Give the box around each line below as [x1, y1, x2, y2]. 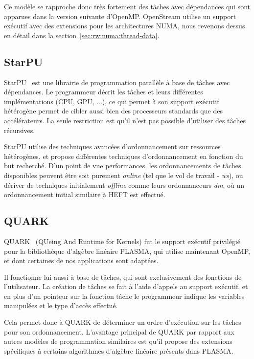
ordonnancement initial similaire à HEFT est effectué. [4, 189, 165, 200]
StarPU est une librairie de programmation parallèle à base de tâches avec [4, 77, 230, 87]
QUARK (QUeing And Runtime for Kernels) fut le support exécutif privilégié [4, 236, 240, 246]
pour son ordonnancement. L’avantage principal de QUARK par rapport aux [4, 326, 234, 337]
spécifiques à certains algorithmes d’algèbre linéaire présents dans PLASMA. [4, 345, 233, 356]
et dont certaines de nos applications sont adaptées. [4, 255, 159, 266]
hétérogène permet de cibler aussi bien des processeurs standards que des [4, 106, 223, 116]
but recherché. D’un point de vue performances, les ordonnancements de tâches [4, 160, 241, 171]
